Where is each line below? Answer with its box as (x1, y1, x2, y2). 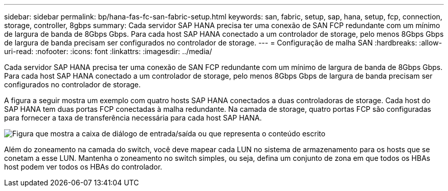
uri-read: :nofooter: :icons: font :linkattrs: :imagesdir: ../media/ (4, 47, 212, 56)
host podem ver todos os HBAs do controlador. (4, 162, 163, 171)
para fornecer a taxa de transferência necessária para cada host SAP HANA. (4, 113, 262, 122)
